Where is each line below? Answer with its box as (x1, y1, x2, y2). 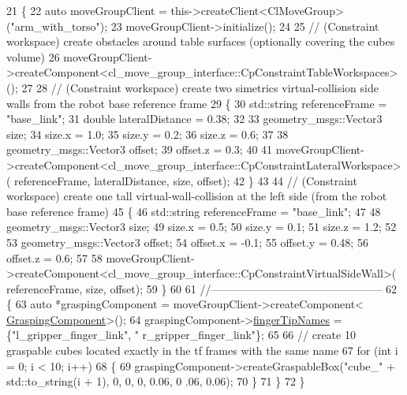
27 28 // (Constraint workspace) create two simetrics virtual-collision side (21, 79, 379, 95)
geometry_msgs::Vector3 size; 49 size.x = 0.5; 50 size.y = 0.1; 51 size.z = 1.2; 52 (6, 218, 397, 235)
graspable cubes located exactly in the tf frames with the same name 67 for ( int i (6, 342, 398, 359)
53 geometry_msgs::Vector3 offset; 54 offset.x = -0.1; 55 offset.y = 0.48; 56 (6, 233, 368, 250)
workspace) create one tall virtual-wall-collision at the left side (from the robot (6, 188, 387, 204)
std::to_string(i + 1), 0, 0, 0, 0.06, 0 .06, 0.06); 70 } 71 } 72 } (6, 373, 305, 389)
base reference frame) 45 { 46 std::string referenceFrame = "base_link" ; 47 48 (6, 203, 381, 219)
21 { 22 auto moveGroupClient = (6, 2, 167, 18)
